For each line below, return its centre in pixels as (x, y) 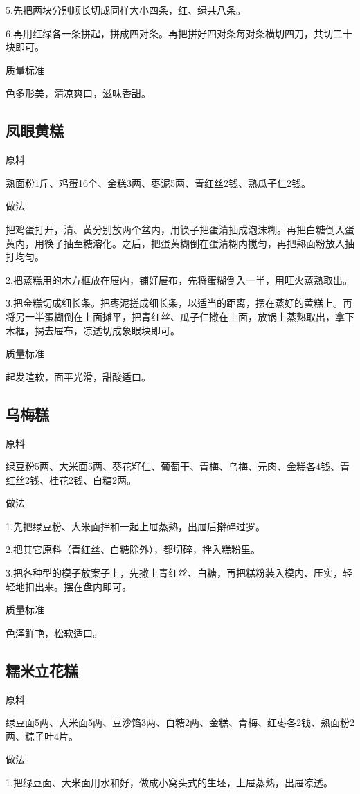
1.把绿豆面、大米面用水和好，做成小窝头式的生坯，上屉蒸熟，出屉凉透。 (169, 783)
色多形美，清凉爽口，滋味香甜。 (78, 93)
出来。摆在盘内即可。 (83, 586)
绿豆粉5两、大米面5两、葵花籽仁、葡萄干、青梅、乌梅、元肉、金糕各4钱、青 (178, 466)
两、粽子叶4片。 (42, 736)
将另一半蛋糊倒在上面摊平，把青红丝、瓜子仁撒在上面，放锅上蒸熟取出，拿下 (180, 316)
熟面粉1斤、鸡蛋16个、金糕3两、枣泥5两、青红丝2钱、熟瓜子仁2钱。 (158, 182)
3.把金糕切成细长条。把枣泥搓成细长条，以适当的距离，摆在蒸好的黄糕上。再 (179, 303)
